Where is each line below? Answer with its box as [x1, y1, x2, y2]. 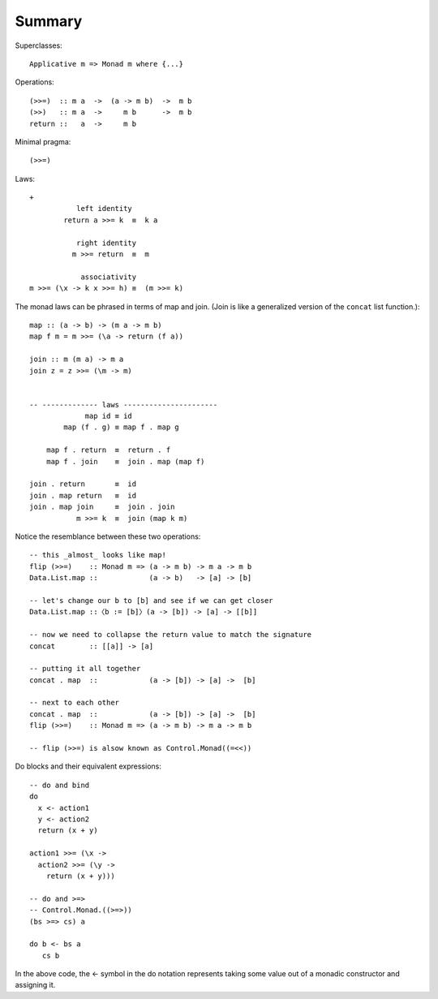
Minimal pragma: [15, 136, 71, 146]
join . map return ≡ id [29, 491, 137, 500]
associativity [80, 272, 137, 282]
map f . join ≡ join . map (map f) [45, 457, 205, 466]
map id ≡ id [84, 411, 133, 421]
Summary [15, 12, 83, 30]
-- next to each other [29, 698, 120, 708]
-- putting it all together [29, 664, 141, 674]
